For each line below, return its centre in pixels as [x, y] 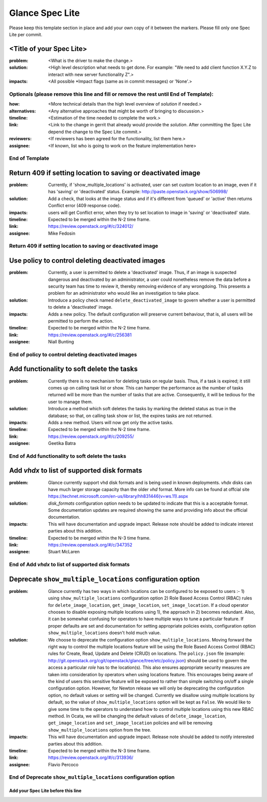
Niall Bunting [61, 342]
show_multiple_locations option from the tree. [100, 730]
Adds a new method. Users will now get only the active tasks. [111, 422]
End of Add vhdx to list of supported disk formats [69, 565]
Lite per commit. [26, 34]
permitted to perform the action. [81, 321]
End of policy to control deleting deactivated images [73, 354]
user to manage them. [71, 402]
